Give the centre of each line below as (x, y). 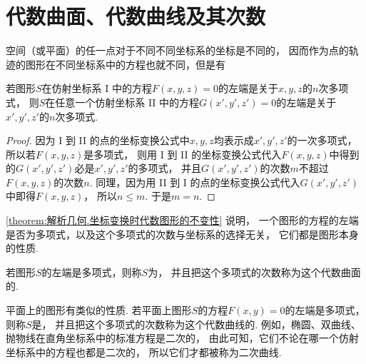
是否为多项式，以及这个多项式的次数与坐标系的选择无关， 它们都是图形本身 (182, 234)
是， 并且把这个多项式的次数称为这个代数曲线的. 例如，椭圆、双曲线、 (196, 324)
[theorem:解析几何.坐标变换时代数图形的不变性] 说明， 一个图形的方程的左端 (182, 220)
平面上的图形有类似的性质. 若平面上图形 (99, 310)
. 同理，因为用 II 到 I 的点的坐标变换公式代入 (195, 182)
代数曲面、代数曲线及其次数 (136, 16)
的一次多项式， (322, 140)
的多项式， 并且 (165, 168)
